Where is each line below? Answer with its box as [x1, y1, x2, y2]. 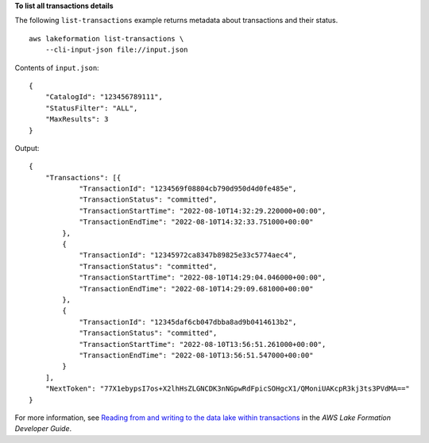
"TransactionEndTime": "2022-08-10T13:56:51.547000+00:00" [79, 350, 314, 360]
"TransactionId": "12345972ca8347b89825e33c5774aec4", [79, 251, 297, 260]
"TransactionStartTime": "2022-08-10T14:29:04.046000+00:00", [79, 273, 327, 282]
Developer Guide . [14, 424, 71, 433]
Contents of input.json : [14, 63, 99, 72]
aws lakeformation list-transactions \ [29, 34, 184, 43]
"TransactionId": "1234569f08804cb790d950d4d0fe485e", [79, 184, 297, 194]
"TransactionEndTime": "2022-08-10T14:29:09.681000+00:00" [79, 284, 314, 293]
